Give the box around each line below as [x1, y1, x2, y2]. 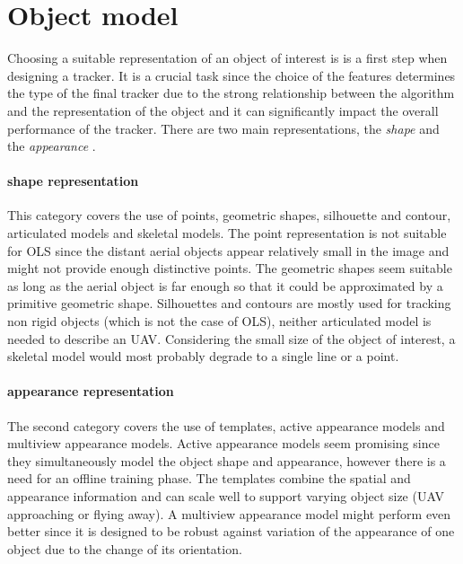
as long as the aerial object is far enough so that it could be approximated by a [7, 276, 443, 295]
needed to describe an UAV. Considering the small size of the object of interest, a [7, 329, 456, 348]
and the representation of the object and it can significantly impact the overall [7, 101, 439, 119]
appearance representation [7, 382, 174, 401]
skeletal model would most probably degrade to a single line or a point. [7, 347, 399, 366]
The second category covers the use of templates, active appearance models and [7, 416, 445, 435]
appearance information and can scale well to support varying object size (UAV [7, 487, 444, 505]
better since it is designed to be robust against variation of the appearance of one [7, 522, 455, 541]
